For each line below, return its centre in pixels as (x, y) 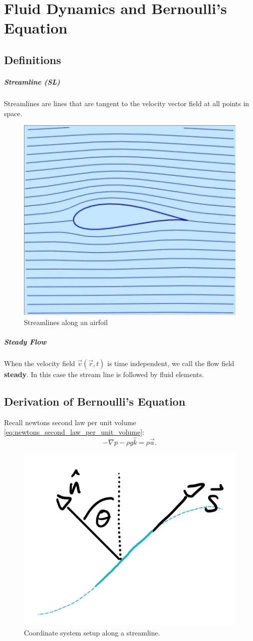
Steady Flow (25, 341)
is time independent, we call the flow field (171, 363)
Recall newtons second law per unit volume (70, 422)
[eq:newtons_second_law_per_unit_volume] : (74, 432)
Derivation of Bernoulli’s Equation (95, 401)
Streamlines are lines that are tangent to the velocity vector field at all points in (127, 103)
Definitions (33, 59)
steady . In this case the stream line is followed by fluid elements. (104, 374)
